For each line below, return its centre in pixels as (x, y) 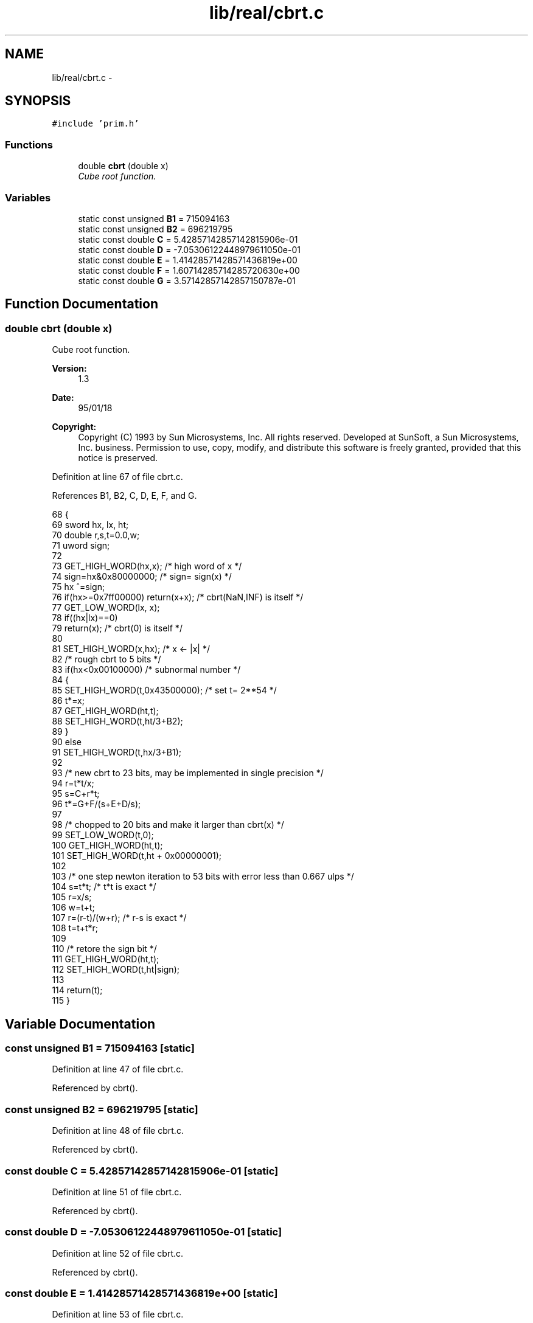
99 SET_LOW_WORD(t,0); (103, 835)
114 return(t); (77, 990)
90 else (67, 742)
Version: (69, 369)
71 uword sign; (81, 546)
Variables (28, 197)
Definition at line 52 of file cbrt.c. (118, 1253)
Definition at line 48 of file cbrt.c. (118, 1131)
